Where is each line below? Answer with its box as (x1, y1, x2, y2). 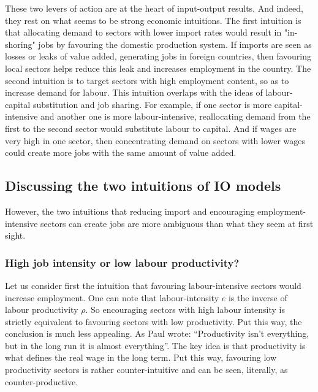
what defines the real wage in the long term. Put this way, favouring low (5, 351, 277, 364)
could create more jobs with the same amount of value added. (5, 146, 237, 159)
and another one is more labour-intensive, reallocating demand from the (40, 110, 311, 123)
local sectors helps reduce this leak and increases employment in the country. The (5, 61, 311, 74)
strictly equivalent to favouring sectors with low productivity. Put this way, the (5, 315, 302, 328)
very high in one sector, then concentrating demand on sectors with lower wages (5, 134, 306, 147)
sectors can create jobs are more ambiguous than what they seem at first (40, 217, 314, 229)
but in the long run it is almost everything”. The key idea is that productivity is (5, 339, 306, 352)
